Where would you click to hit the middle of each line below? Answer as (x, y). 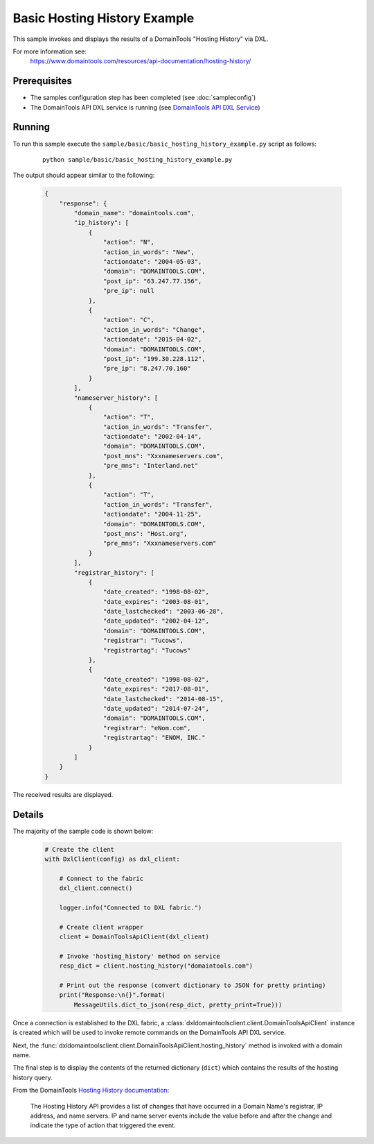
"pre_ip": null (129, 291)
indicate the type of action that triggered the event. (103, 1125)
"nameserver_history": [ (116, 398)
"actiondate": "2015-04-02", (152, 339)
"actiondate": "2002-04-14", (152, 437)
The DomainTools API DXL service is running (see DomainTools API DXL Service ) (145, 107)
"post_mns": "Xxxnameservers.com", (163, 456)
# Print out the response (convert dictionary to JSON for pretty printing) (193, 985)
